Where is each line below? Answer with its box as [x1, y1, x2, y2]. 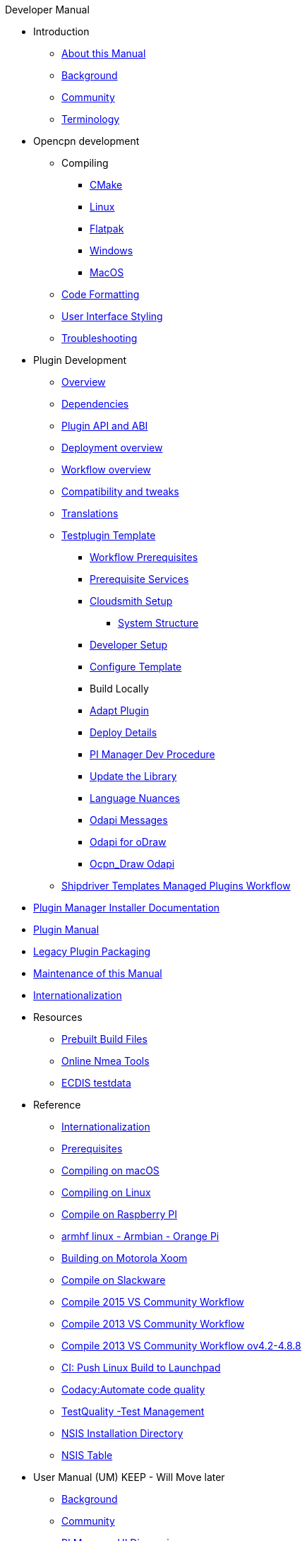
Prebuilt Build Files [61, 1033, 148, 1045]
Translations [61, 507, 119, 519]
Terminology [61, 113, 120, 125]
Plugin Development [33, 354, 127, 366]
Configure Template [90, 661, 182, 673]
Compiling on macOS [61, 1164, 159, 1176]
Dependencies [61, 398, 129, 410]
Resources [33, 1011, 83, 1023]
